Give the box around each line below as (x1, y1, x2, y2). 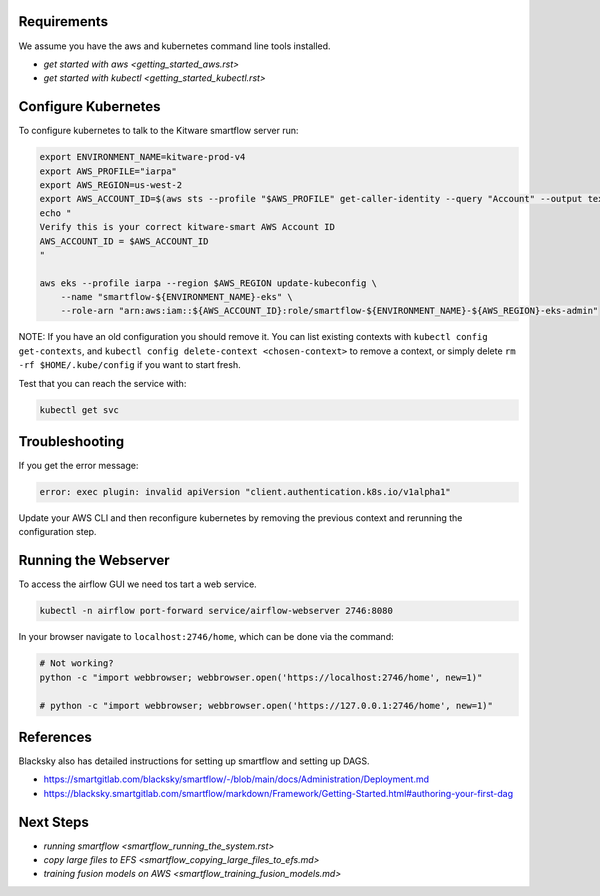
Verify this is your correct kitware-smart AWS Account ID (39, 221, 335, 233)
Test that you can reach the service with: (18, 377, 187, 389)
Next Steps (18, 813, 89, 830)
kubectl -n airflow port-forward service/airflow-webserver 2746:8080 (39, 605, 394, 617)
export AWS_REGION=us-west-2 (39, 179, 183, 190)
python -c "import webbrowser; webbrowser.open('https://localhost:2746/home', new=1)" (39, 671, 483, 683)
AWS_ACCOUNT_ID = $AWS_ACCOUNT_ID (39, 235, 209, 247)
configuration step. (18, 526, 97, 538)
